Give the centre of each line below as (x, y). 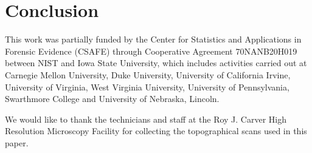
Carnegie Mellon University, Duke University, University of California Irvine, (148, 74)
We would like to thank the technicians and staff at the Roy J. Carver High (146, 119)
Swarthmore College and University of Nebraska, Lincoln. (112, 99)
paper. (17, 142)
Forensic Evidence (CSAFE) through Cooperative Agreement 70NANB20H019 (151, 51)
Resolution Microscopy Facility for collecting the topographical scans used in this (156, 131)
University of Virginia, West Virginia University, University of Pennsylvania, (147, 87)
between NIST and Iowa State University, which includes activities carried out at (156, 63)
